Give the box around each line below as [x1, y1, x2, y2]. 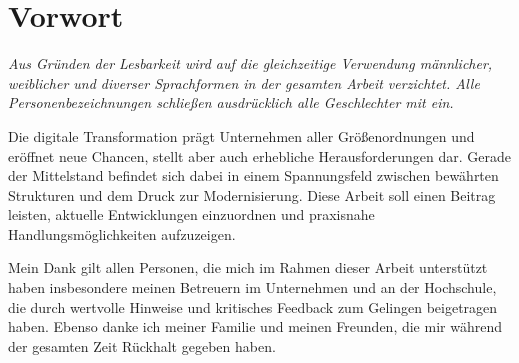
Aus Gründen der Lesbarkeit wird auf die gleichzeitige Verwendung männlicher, [8, 53, 493, 74]
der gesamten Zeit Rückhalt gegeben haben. [8, 335, 276, 356]
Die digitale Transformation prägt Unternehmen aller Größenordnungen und [8, 125, 475, 146]
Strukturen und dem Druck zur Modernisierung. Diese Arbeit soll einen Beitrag [8, 184, 496, 205]
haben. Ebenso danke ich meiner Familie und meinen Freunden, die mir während [8, 316, 502, 337]
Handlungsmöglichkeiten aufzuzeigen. [8, 223, 236, 244]
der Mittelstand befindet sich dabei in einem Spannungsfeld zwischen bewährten [8, 165, 499, 186]
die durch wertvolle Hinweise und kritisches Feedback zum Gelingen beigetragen [8, 296, 498, 317]
